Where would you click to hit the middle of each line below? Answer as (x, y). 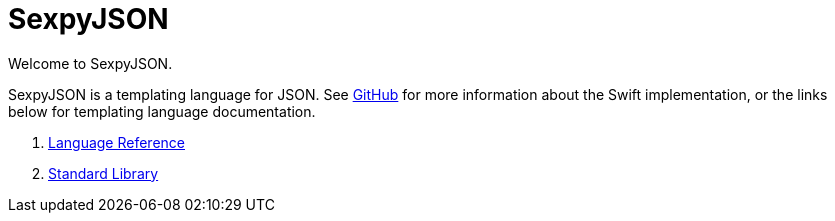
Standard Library (103, 173)
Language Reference (116, 142)
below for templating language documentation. (162, 111)
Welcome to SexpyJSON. (90, 63)
